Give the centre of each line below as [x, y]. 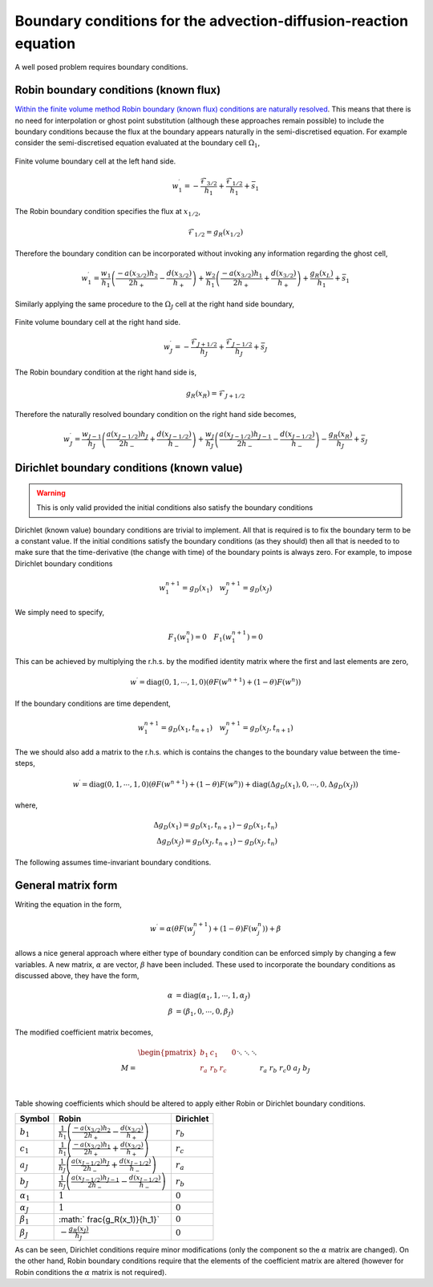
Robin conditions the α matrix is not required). [91, 1272]
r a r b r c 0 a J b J [285, 1069]
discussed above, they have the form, [77, 975]
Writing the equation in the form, [68, 904]
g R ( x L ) [322, 274]
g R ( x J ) [79, 1229]
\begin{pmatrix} [167, 1052]
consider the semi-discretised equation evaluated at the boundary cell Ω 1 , [138, 144]
